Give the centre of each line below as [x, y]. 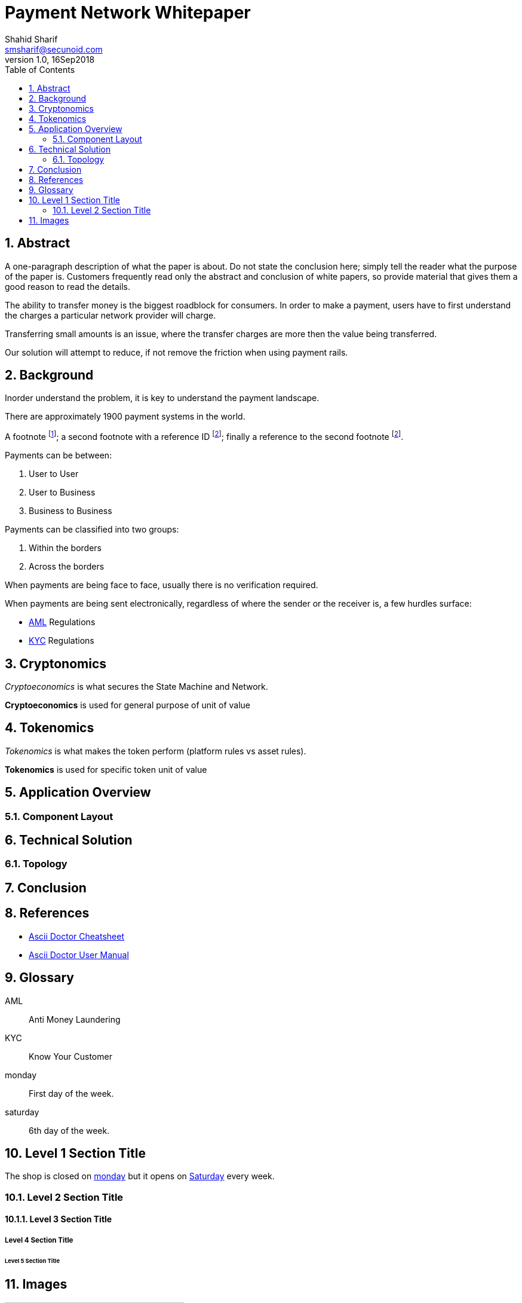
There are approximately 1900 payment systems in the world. [125, 417]
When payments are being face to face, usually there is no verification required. [162, 585]
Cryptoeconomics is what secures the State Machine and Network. [136, 686]
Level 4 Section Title [39, 1240]
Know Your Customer [70, 1056]
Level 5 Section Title [32, 1261]
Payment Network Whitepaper [128, 13]
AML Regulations [62, 622]
